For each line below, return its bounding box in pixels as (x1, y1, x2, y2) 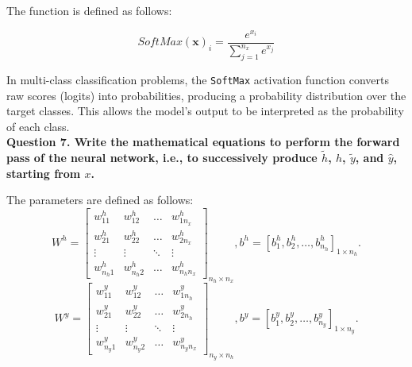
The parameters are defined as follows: (6, 191, 194, 208)
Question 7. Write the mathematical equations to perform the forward (6, 133, 400, 150)
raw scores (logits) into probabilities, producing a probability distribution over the (6, 87, 406, 103)
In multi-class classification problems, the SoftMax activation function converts (6, 71, 389, 87)
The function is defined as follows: (6, 2, 172, 18)
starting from (6, 164, 81, 181)
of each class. (6, 118, 70, 134)
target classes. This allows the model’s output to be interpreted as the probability (6, 102, 404, 119)
